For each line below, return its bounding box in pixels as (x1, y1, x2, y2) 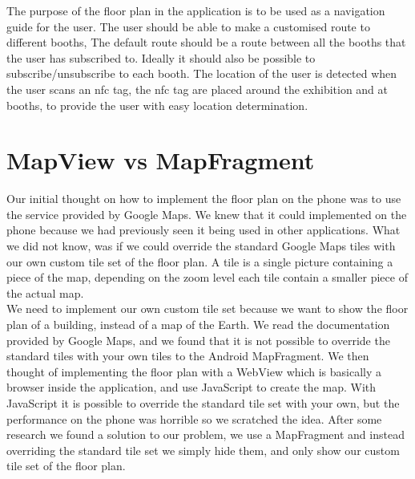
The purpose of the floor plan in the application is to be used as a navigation (6, 2, 385, 18)
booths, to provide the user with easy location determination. (6, 96, 308, 113)
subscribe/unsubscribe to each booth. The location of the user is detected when (6, 65, 397, 82)
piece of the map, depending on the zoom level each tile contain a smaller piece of (6, 269, 408, 286)
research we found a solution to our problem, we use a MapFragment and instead (6, 426, 405, 443)
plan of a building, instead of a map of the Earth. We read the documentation (6, 316, 390, 333)
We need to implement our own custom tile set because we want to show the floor (6, 300, 409, 317)
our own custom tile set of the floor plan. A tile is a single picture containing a (6, 253, 393, 270)
